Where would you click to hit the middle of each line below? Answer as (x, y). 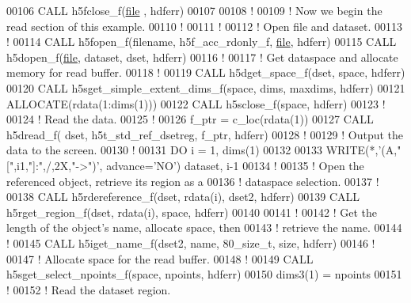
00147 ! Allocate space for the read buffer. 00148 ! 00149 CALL (160, 258)
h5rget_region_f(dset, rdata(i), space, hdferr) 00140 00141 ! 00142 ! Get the (192, 212)
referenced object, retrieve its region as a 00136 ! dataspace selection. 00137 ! (193, 181)
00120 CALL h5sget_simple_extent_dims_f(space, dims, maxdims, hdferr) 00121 (206, 87)
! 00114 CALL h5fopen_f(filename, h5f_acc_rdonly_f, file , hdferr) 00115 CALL (202, 42)
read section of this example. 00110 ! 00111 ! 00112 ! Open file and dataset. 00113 (205, 26)
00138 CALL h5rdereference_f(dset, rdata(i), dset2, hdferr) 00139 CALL (183, 197)
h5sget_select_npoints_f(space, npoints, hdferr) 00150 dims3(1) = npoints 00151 (204, 274)
